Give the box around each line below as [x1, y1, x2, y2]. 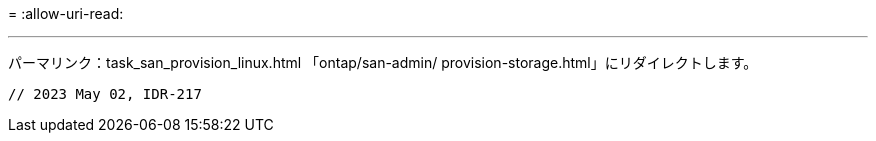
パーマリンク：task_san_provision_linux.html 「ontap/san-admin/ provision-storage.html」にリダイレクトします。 [8, 54, 758, 71]
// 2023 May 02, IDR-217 [8, 86, 202, 102]
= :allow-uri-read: [8, 5, 124, 22]
